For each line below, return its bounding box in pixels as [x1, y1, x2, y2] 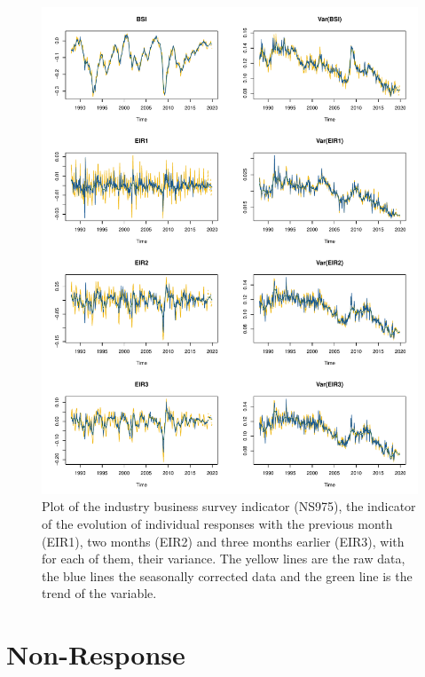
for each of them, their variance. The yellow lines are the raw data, [42, 549, 405, 568]
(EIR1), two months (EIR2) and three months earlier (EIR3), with [42, 531, 405, 550]
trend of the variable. [42, 584, 157, 602]
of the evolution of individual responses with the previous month [42, 515, 393, 533]
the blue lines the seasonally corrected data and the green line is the [42, 566, 413, 585]
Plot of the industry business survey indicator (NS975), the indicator [42, 497, 416, 516]
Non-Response [6, 636, 185, 673]
